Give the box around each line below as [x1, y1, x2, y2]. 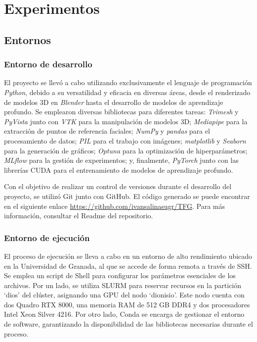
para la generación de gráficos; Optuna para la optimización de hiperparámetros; [4, 145, 248, 155]
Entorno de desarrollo [4, 58, 92, 70]
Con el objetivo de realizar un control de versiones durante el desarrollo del [4, 181, 232, 192]
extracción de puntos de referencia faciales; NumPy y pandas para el [4, 126, 210, 136]
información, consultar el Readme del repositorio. [4, 210, 153, 221]
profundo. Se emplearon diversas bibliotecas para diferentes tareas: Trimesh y [4, 106, 239, 117]
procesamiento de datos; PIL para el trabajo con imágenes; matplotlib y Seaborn [4, 135, 246, 146]
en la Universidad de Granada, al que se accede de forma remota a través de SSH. [4, 260, 252, 271]
